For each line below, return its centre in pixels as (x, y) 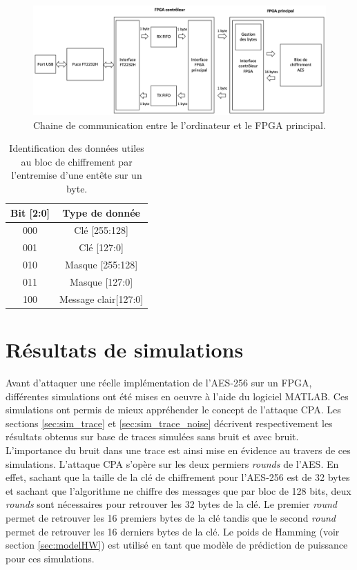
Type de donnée (101, 212)
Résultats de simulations (125, 350)
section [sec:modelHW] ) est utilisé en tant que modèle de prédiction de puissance (177, 545)
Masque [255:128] (102, 265)
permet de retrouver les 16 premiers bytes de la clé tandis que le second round (171, 517)
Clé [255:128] (101, 230)
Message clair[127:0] (102, 298)
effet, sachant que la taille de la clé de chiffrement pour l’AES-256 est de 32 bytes (178, 477)
